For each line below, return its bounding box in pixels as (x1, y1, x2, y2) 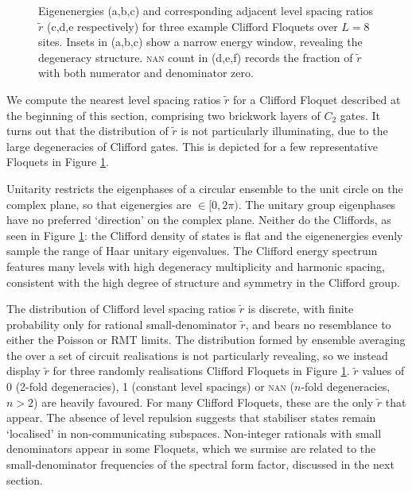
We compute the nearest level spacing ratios (6, 91, 221, 107)
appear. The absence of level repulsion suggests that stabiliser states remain (6, 409, 376, 426)
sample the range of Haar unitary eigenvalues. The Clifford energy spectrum (6, 242, 378, 259)
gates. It (340, 106, 381, 123)
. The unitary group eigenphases (238, 195, 396, 212)
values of (362, 362, 405, 379)
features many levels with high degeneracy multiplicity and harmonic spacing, (6, 257, 385, 274)
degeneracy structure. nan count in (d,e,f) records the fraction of (38, 48, 353, 65)
